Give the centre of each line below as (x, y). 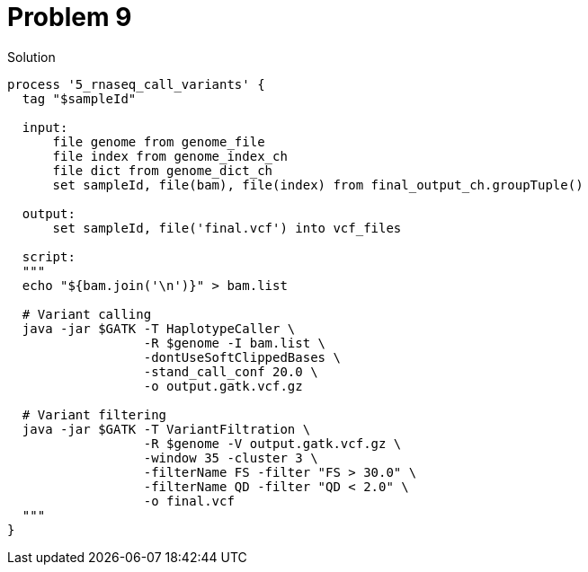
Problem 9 (70, 17)
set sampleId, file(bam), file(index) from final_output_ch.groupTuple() (318, 185)
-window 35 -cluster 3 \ (231, 458)
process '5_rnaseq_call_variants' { (136, 84)
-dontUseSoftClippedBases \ (242, 357)
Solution (31, 57)
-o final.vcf (189, 501)
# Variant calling (87, 314)
